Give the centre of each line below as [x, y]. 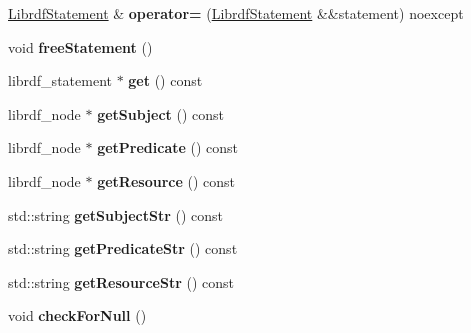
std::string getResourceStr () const [121, 281]
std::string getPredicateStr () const [123, 248]
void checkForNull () [77, 315]
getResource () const [166, 180]
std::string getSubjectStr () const [116, 214]
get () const [165, 80]
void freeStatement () [80, 46]
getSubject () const [161, 113]
